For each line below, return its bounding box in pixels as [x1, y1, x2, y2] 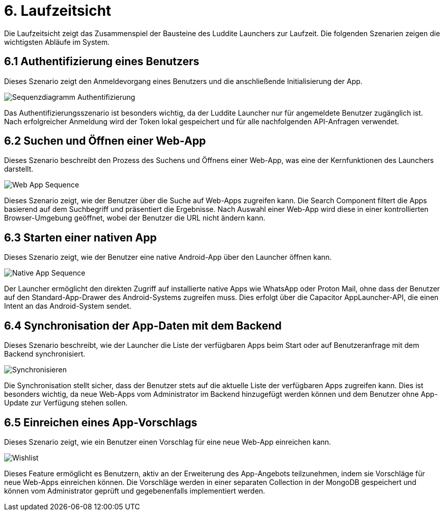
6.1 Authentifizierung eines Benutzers [4, 55, 200, 68]
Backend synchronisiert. [4, 349, 86, 359]
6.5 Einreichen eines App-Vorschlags [4, 416, 198, 429]
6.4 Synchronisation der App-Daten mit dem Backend [4, 319, 282, 332]
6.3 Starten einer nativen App [4, 231, 157, 244]
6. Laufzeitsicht [4, 2, 112, 19]
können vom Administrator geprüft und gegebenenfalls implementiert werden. [4, 486, 265, 495]
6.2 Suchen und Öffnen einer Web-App [4, 134, 206, 148]
